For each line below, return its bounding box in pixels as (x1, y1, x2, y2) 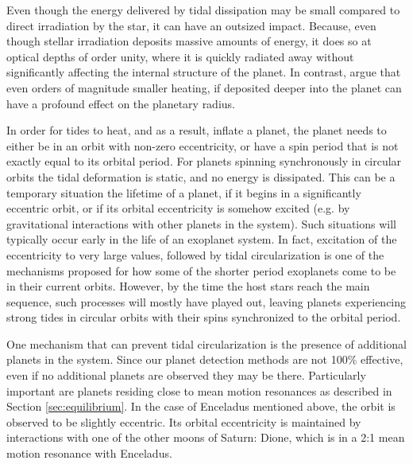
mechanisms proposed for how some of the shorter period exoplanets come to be (6, 262, 396, 279)
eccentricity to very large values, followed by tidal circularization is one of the (6, 246, 384, 263)
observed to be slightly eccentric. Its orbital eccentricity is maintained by (6, 413, 361, 430)
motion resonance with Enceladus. (6, 445, 172, 462)
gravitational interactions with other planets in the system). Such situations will (6, 215, 396, 232)
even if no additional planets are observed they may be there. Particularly (6, 367, 366, 384)
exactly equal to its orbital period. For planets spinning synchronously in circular (6, 153, 402, 170)
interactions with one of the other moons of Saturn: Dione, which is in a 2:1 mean (6, 429, 405, 446)
